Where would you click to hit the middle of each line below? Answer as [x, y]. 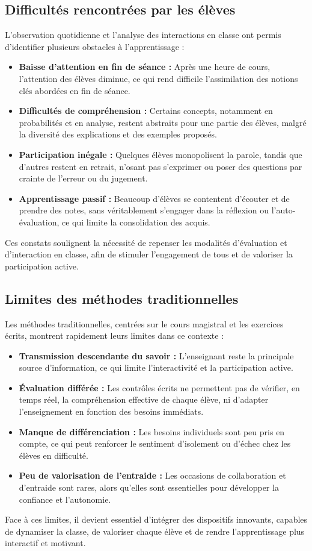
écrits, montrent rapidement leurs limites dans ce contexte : [115, 335]
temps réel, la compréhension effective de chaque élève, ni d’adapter [144, 399]
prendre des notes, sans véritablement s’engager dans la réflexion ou [144, 210]
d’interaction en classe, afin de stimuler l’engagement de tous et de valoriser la [149, 254]
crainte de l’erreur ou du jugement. [83, 178]
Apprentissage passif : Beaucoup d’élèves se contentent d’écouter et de [154, 198]
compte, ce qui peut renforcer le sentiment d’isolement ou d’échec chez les [155, 443]
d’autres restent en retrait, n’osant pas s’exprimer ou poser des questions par [161, 166]
